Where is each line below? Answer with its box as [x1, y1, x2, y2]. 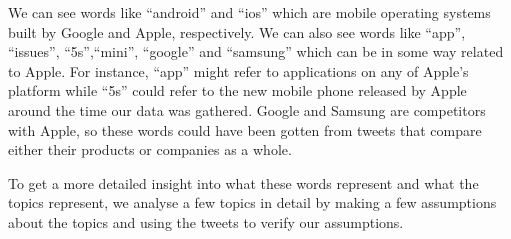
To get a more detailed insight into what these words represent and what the [8, 172, 479, 193]
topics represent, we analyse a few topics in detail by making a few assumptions [8, 192, 497, 213]
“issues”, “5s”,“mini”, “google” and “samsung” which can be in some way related [8, 41, 504, 62]
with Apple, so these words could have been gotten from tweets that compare [8, 119, 482, 140]
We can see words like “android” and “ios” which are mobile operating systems [8, 2, 491, 22]
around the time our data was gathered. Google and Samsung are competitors [8, 99, 486, 120]
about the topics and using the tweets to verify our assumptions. [8, 211, 404, 232]
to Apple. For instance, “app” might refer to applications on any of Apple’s [8, 60, 469, 81]
